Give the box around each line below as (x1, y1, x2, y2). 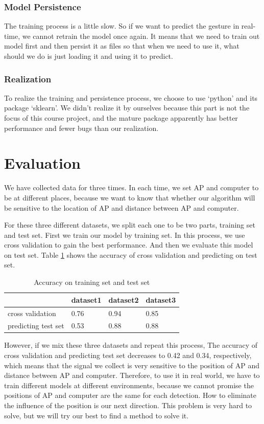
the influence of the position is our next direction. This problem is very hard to (4, 400, 252, 410)
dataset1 (71, 294, 102, 305)
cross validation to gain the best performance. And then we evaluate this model (4, 239, 253, 250)
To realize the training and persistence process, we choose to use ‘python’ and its (4, 92, 258, 103)
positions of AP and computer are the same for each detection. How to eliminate (4, 390, 257, 400)
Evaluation (4, 152, 81, 173)
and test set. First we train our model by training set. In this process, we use (4, 229, 245, 240)
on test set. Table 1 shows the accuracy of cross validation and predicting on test (4, 249, 257, 260)
